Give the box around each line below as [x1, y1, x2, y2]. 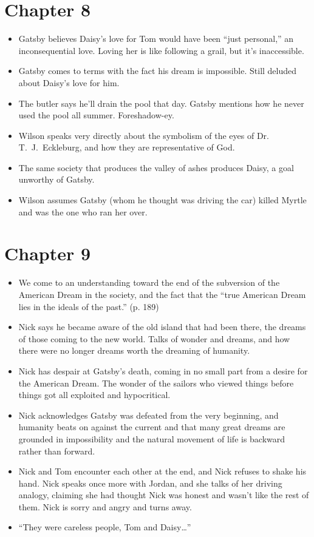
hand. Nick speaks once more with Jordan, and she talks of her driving [18, 476, 282, 489]
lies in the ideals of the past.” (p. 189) [18, 300, 159, 312]
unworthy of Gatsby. [18, 173, 95, 186]
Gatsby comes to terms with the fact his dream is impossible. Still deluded [18, 64, 297, 77]
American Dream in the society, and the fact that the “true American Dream [18, 288, 306, 300]
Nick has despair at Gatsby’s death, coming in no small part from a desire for [18, 364, 308, 377]
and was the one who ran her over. [18, 205, 148, 218]
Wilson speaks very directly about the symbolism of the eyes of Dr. [18, 129, 269, 141]
